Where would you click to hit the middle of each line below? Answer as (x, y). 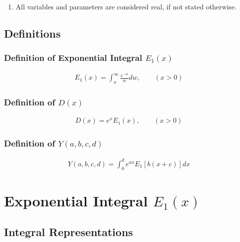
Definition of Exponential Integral (73, 58)
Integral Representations (69, 232)
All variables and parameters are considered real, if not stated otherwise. (126, 6)
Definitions (32, 33)
